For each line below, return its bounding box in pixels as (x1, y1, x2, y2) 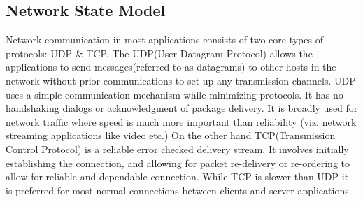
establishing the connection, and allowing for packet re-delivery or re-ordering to (6, 155, 350, 170)
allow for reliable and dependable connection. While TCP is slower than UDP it (6, 169, 349, 184)
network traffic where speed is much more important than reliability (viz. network (6, 114, 357, 129)
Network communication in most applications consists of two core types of (6, 32, 323, 47)
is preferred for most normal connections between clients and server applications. (6, 182, 352, 197)
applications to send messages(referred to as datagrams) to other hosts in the (6, 59, 336, 74)
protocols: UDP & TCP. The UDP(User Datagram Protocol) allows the (6, 45, 313, 60)
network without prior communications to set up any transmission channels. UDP (6, 73, 356, 87)
